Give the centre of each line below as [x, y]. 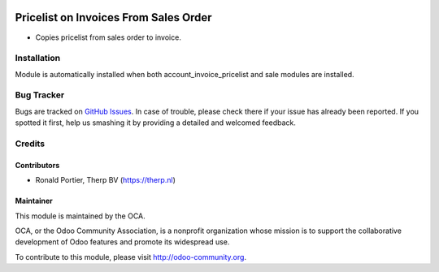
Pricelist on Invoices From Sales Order [113, 17]
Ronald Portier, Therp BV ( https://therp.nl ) [106, 180]
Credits [30, 144]
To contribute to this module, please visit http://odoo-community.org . [131, 257]
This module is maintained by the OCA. [80, 216]
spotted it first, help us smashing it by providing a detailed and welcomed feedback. [155, 123]
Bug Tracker [40, 95]
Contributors [37, 165]
